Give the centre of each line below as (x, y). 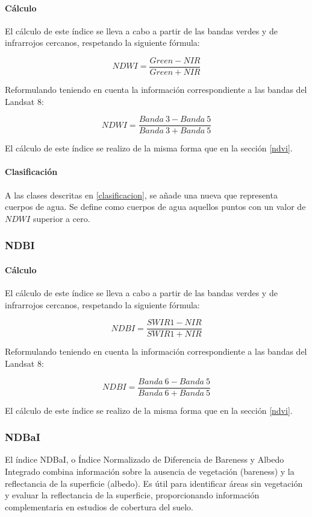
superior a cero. (61, 218)
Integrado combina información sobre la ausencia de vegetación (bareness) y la (150, 471)
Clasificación (31, 172)
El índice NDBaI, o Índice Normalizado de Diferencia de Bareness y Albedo (145, 459)
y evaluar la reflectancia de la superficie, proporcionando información (132, 495)
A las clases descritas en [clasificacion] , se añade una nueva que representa (141, 195)
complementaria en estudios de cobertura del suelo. (99, 506)
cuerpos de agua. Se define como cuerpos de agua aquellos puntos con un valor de (155, 207)
